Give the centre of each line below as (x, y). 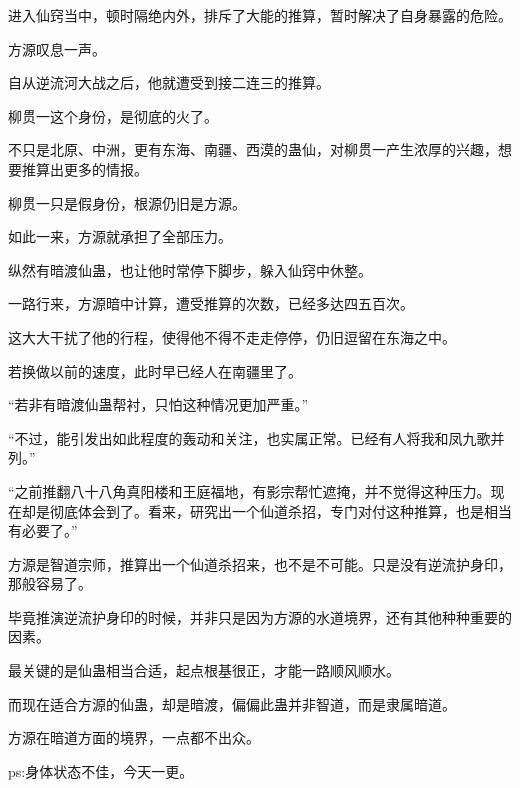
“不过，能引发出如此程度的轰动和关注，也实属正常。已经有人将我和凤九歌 (249, 437)
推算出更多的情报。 (84, 168)
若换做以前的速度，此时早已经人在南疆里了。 (155, 370)
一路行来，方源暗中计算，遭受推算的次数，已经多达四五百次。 (211, 303)
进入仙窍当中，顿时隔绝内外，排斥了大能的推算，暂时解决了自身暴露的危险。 (260, 15)
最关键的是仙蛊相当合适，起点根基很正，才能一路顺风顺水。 (204, 670)
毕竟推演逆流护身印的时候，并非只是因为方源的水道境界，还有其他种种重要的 (260, 616)
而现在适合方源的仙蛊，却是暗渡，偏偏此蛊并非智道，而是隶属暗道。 (232, 703)
